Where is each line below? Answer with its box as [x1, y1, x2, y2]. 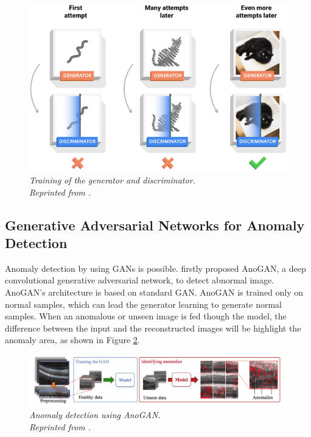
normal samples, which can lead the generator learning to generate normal [5, 297, 282, 310]
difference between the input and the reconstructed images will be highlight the [5, 321, 301, 334]
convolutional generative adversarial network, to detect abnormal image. [5, 274, 274, 286]
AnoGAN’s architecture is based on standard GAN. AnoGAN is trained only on [5, 286, 304, 299]
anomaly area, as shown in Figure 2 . [5, 333, 140, 346]
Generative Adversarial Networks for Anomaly [5, 215, 305, 234]
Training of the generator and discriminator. [29, 174, 195, 187]
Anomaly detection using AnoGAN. [29, 408, 161, 421]
